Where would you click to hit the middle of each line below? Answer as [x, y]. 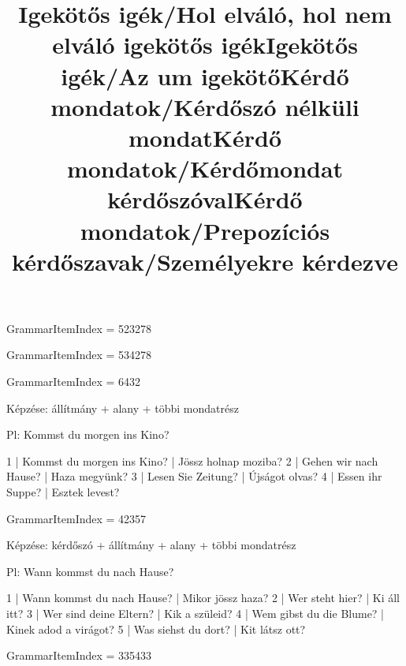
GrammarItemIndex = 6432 [74, 382]
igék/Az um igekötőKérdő [205, 75]
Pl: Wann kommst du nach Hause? [90, 571]
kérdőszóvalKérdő [205, 199]
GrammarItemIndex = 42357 [76, 518]
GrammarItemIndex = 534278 [79, 355]
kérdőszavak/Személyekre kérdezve [205, 261]
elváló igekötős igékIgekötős [205, 45]
